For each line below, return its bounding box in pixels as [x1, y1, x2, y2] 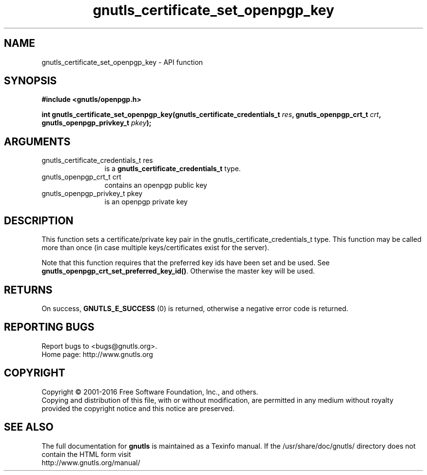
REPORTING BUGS [4, 321, 95, 334]
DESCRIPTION [4, 214, 74, 227]
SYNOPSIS [4, 75, 57, 87]
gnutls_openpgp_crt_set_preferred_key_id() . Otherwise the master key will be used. [41, 267, 315, 276]
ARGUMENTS [4, 135, 71, 148]
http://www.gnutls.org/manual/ [41, 458, 140, 467]
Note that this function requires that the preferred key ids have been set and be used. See [41, 258, 330, 267]
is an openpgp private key [104, 198, 188, 206]
